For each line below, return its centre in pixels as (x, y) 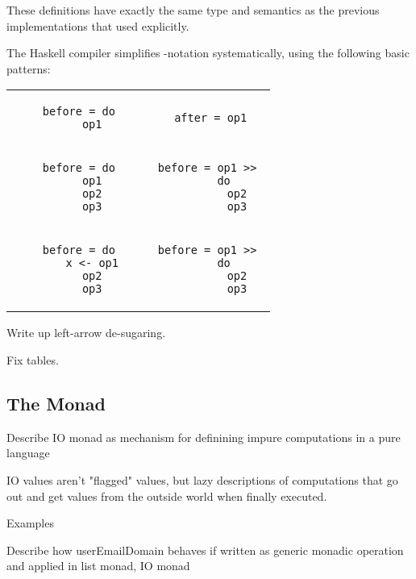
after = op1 (211, 118)
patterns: (29, 68)
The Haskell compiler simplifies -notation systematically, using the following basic (208, 53)
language (28, 453)
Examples (30, 523)
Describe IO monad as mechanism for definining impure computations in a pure (204, 437)
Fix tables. (33, 359)
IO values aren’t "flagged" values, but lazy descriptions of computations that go (202, 479)
